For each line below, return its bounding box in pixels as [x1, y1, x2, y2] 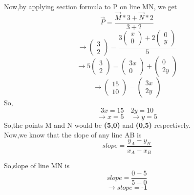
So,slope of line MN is [4, 160, 69, 171]
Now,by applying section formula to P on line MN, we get [4, 1, 177, 11]
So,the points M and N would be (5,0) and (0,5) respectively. [4, 119, 191, 130]
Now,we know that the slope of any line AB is [4, 129, 142, 139]
